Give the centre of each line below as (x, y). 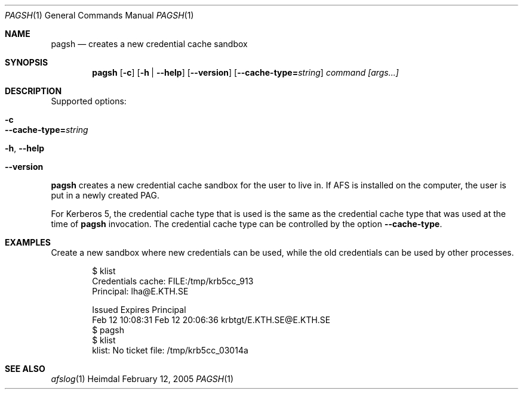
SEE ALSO (25, 369)
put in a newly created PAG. (105, 195)
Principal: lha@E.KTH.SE (140, 291)
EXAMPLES (28, 242)
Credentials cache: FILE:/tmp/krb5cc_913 (173, 281)
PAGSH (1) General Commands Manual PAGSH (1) (99, 15)
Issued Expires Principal (139, 310)
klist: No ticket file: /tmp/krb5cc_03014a (170, 350)
